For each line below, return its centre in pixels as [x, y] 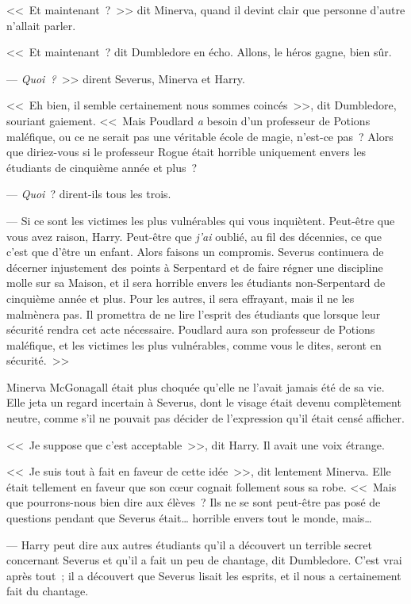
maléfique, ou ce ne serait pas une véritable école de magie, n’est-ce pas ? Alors [200, 136]
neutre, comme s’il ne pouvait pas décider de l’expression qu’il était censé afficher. [205, 418]
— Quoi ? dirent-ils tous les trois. [89, 194]
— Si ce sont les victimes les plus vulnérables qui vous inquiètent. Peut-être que [201, 220]
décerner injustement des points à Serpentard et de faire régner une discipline [195, 267]
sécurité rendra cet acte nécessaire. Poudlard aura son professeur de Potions [191, 329]
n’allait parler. [41, 25]
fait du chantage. [48, 591]
